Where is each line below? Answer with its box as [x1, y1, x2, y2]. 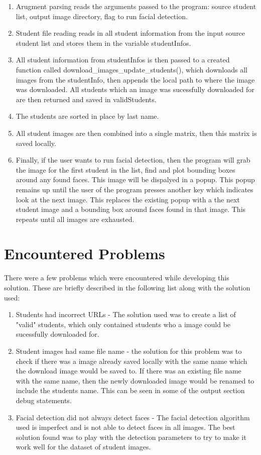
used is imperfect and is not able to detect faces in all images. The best [16, 422, 235, 432]
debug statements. [16, 395, 72, 405]
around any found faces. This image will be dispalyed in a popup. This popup [16, 174, 255, 185]
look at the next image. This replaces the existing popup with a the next [16, 194, 240, 204]
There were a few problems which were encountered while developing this [4, 272, 229, 283]
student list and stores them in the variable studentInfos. [16, 37, 191, 48]
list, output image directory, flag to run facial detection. [16, 11, 188, 21]
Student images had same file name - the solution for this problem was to [16, 345, 242, 356]
